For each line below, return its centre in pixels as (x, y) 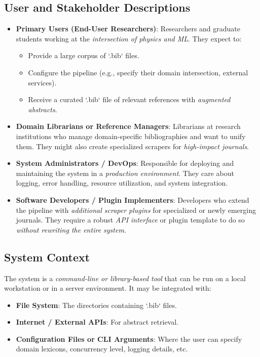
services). (42, 82)
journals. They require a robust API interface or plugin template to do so (130, 220)
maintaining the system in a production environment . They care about (125, 173)
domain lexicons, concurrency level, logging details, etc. (102, 349)
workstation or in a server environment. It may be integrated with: (108, 288)
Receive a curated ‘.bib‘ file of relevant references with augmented (129, 99)
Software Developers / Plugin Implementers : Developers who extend (133, 199)
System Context (47, 257)
